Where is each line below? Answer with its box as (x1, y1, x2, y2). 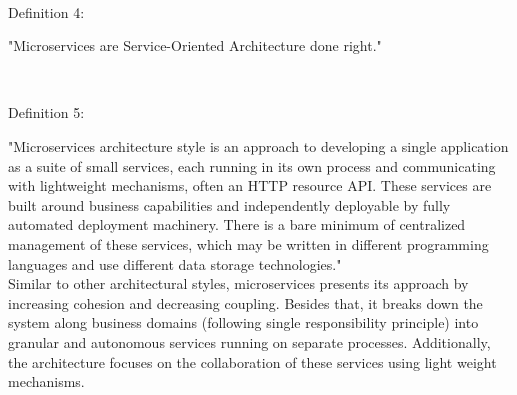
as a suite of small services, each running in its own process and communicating (8, 155, 496, 176)
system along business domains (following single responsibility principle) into (8, 312, 479, 333)
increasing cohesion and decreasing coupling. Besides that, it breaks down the (8, 292, 483, 313)
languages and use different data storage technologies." (8, 253, 342, 274)
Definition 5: (8, 102, 85, 123)
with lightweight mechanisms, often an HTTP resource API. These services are (8, 175, 492, 196)
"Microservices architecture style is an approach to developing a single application (8, 135, 509, 156)
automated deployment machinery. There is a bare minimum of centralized (8, 214, 466, 235)
